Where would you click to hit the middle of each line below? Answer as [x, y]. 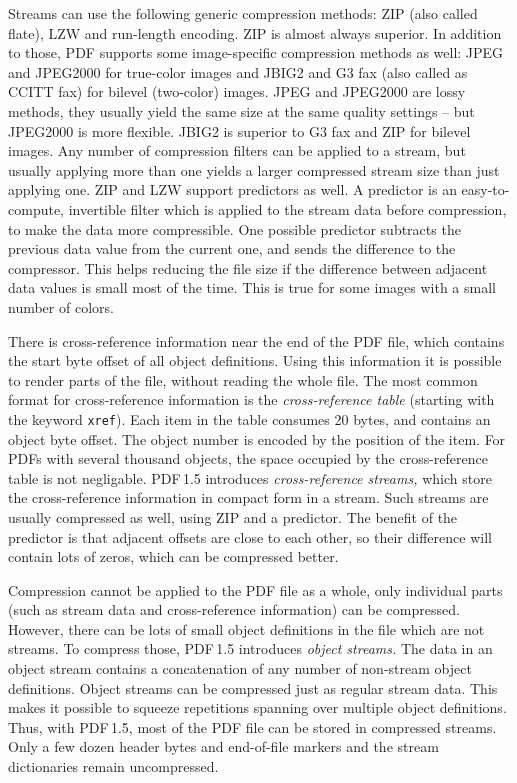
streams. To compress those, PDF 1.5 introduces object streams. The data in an [250, 648]
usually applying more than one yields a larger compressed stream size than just [254, 169]
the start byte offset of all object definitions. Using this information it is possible [255, 360]
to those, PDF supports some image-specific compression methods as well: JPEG [256, 52]
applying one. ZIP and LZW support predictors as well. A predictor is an [232, 189]
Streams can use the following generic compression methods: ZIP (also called [243, 13]
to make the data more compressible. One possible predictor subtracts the [234, 228]
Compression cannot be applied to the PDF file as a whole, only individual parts [255, 589]
